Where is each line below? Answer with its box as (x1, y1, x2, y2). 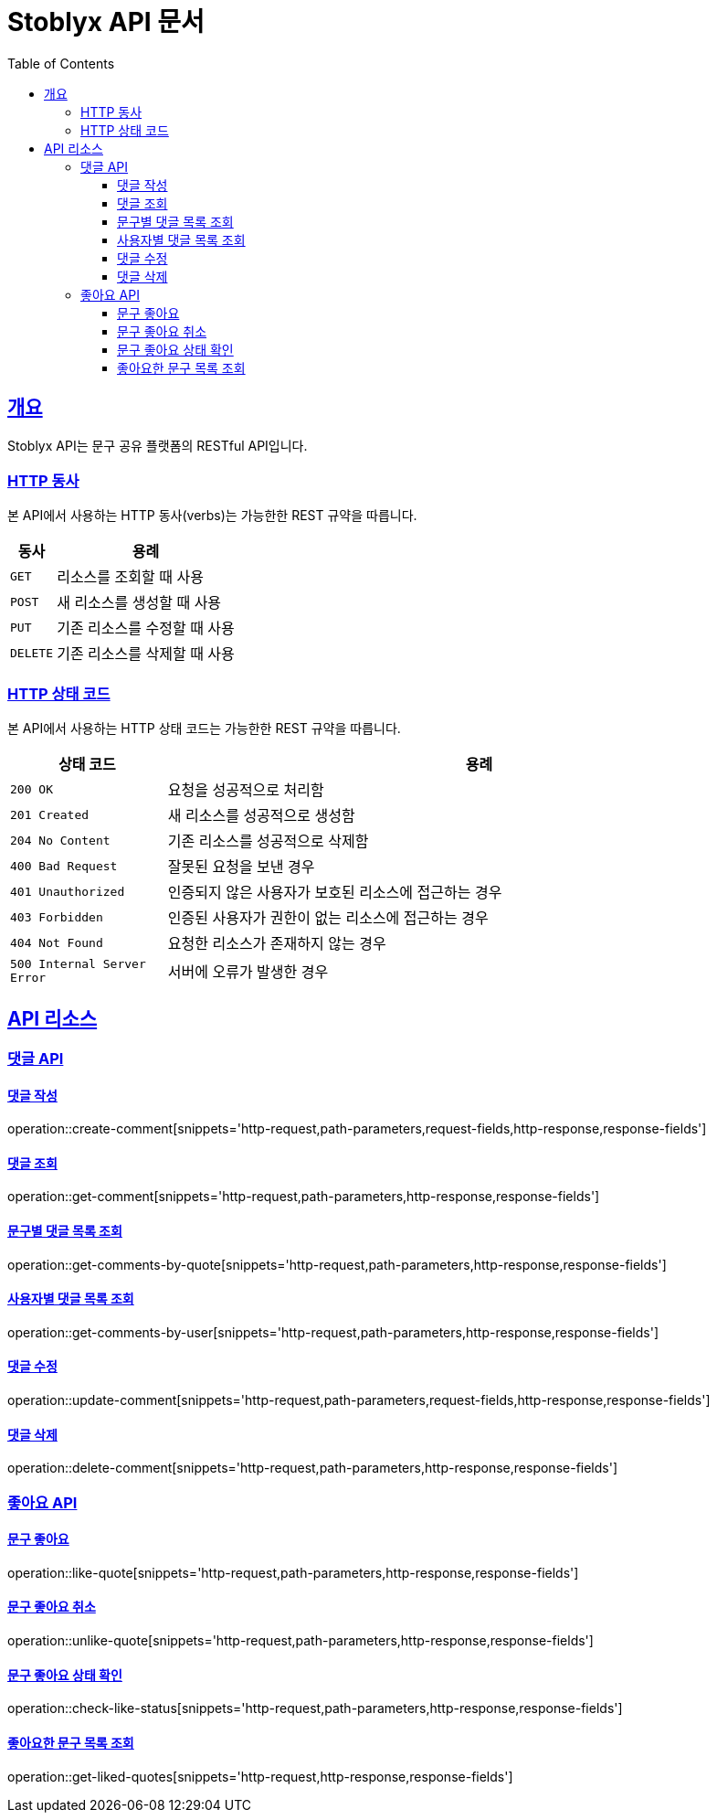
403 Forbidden (10, 910, 103, 924)
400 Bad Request (10, 858, 118, 873)
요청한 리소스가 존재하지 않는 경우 (167, 934, 386, 953)
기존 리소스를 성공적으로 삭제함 (167, 832, 369, 851)
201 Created (10, 807, 90, 822)
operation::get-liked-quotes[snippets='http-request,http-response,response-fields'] (7, 1768, 513, 1784)
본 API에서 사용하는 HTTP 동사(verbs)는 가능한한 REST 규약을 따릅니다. (7, 507, 417, 524)
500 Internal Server (10, 957, 146, 972)
